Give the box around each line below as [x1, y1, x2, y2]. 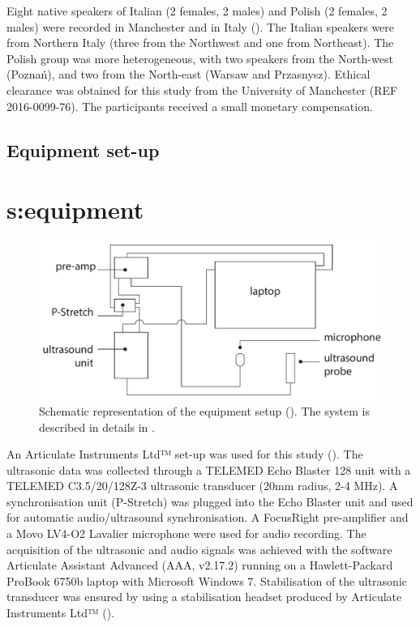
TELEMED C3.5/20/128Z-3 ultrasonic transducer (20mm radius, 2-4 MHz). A [6, 477, 398, 494]
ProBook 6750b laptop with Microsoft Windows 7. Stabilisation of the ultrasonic [6, 572, 407, 589]
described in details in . [39, 418, 155, 435]
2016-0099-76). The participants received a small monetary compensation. [6, 97, 373, 114]
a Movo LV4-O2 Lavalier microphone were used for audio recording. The [6, 525, 366, 542]
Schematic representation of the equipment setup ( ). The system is [39, 402, 370, 419]
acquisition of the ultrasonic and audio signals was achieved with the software [6, 540, 392, 557]
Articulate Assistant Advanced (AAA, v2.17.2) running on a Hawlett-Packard [6, 557, 393, 574]
